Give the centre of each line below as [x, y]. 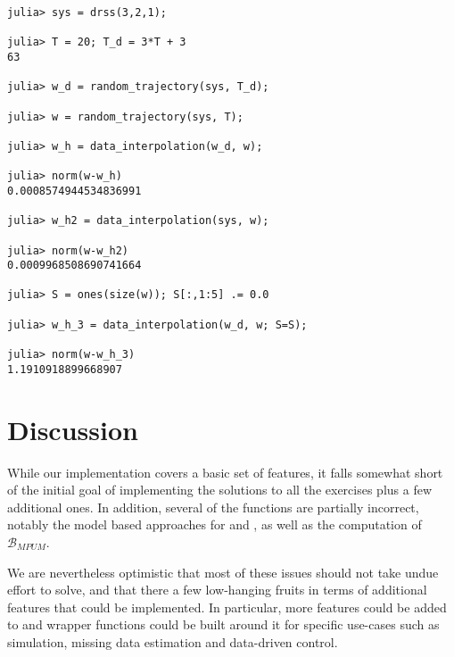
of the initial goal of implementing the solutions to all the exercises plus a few [220, 490]
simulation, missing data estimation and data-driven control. [173, 641]
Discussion [73, 429]
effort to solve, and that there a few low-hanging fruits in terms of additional [217, 590]
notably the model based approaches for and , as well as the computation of [215, 524]
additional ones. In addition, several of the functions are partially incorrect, [213, 507]
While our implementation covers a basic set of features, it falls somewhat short [225, 472]
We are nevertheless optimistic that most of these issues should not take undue [223, 572]
